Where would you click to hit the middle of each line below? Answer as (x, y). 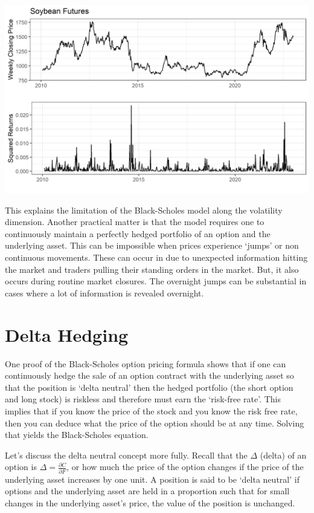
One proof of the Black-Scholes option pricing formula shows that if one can (146, 363)
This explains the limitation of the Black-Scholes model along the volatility (144, 210)
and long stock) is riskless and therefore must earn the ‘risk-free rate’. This (143, 399)
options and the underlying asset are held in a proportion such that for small (147, 491)
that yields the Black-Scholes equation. (77, 435)
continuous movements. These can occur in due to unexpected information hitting (156, 257)
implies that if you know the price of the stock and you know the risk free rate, (151, 410)
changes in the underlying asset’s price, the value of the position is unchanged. (150, 502)
